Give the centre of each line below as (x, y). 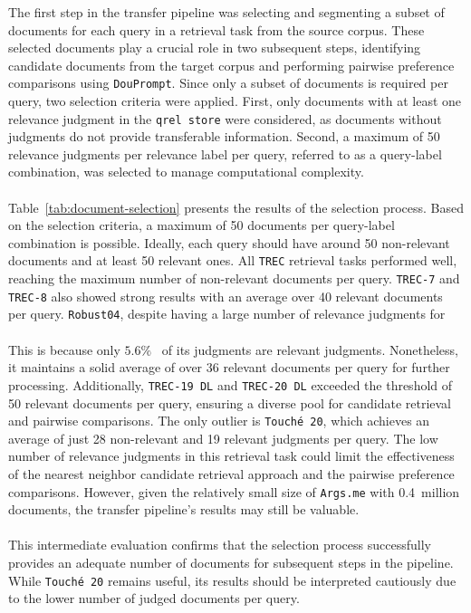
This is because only (64, 349)
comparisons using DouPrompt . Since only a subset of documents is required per (228, 83)
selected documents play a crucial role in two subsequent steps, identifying (215, 48)
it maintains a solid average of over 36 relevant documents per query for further (229, 367)
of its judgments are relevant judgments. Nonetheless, (310, 349)
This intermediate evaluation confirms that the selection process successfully (220, 545)
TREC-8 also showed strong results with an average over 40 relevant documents (226, 296)
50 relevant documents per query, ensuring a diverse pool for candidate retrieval (230, 402)
